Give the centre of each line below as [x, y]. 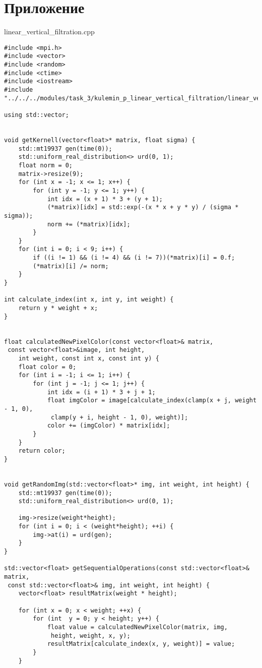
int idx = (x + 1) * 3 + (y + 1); [105, 199]
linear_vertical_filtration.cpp [49, 32]
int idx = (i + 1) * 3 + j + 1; [101, 392]
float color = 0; [47, 367]
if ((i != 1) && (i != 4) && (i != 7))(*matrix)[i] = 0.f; [134, 258]
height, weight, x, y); [91, 635]
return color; [42, 451]
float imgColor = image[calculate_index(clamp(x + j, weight [152, 401]
